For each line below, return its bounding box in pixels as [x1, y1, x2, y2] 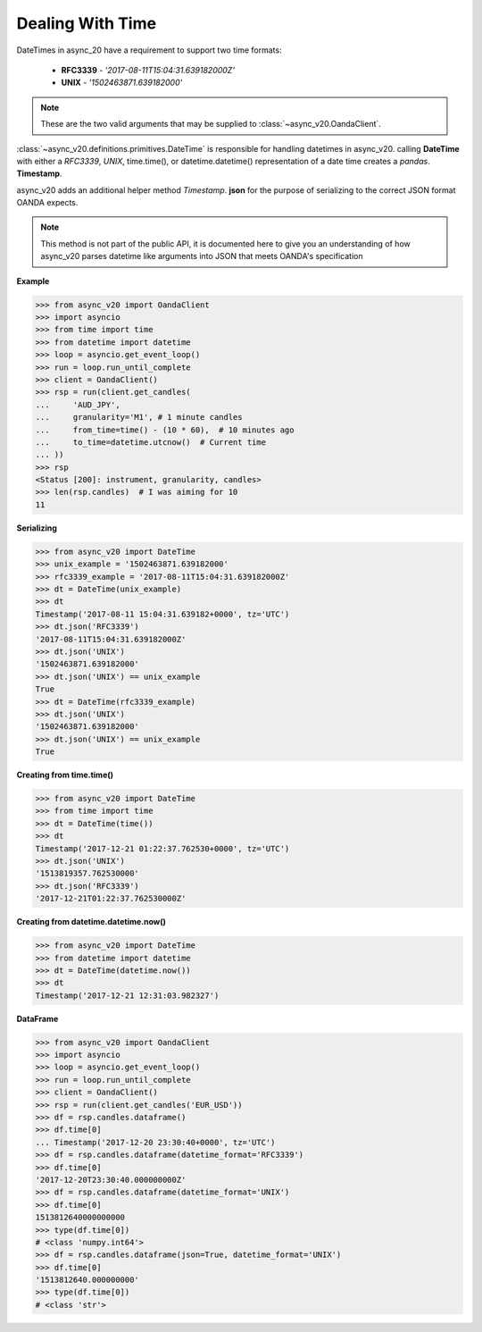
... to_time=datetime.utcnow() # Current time [35, 437, 267, 447]
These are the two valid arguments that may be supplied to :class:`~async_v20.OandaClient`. [40, 119, 381, 130]
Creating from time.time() [16, 769, 114, 781]
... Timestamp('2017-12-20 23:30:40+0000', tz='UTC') [35, 1137, 276, 1147]
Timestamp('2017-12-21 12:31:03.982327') [35, 990, 220, 1001]
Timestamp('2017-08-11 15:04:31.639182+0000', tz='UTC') [35, 608, 290, 619]
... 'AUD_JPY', [35, 399, 120, 410]
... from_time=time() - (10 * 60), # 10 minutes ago [35, 424, 295, 435]
